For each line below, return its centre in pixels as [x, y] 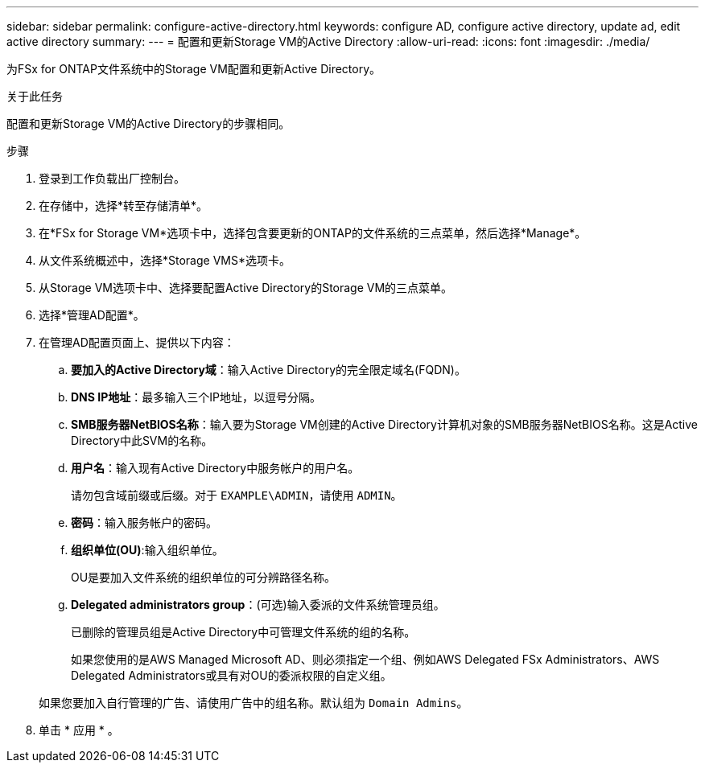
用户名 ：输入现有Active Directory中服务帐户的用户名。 [215, 468]
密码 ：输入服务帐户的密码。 [144, 522]
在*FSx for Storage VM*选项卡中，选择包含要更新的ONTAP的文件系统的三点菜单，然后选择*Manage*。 [313, 233]
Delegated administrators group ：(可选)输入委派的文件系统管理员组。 [258, 605]
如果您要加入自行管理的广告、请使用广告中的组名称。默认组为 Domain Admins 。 [254, 703]
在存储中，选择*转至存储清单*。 [124, 206]
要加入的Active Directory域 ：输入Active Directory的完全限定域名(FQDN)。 [268, 370]
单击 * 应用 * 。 [79, 730]
